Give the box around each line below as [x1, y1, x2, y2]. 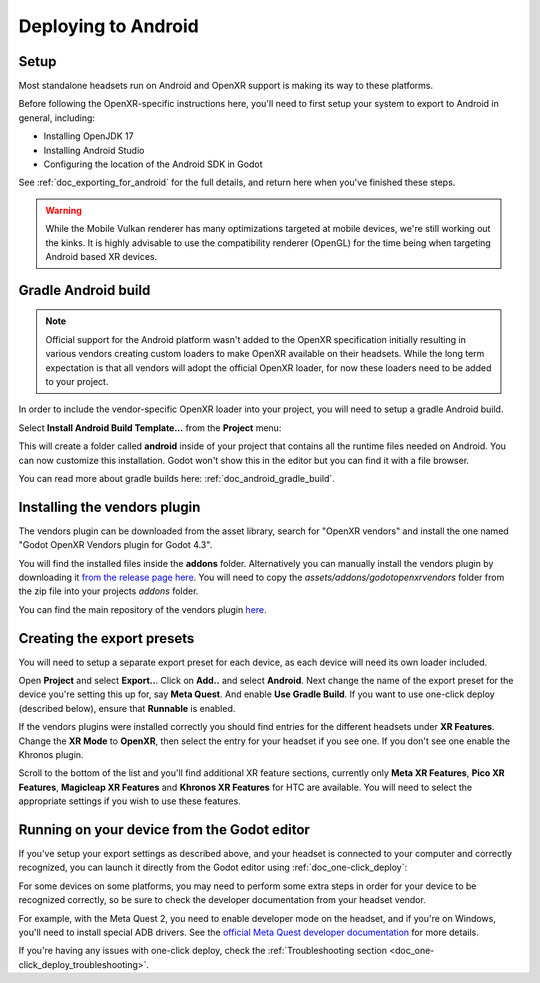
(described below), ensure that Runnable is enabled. [18, 702, 236, 714]
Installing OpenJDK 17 [43, 130, 134, 142]
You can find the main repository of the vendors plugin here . [18, 603, 267, 615]
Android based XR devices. [45, 250, 158, 262]
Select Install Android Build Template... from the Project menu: [18, 421, 282, 434]
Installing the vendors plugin [18, 498, 201, 515]
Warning [45, 204, 82, 216]
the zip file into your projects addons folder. [18, 585, 199, 597]
